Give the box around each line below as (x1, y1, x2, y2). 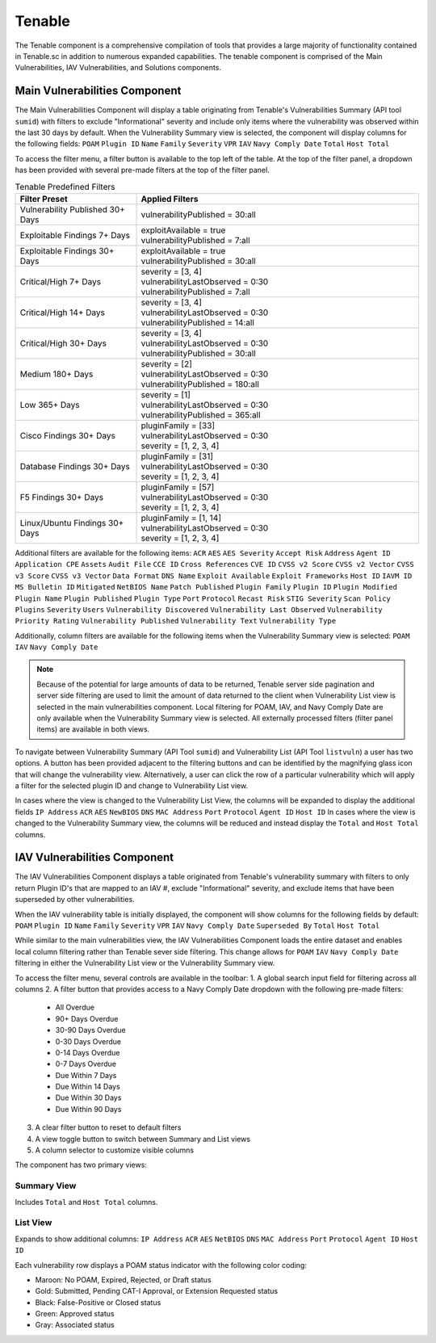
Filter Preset (19, 193, 68, 204)
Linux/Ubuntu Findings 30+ (19, 517, 124, 528)
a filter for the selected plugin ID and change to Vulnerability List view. (15, 780, 249, 791)
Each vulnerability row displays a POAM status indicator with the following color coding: (15, 1260, 307, 1270)
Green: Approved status (35, 1309, 115, 1319)
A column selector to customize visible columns (35, 1145, 194, 1155)
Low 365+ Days (19, 399, 80, 410)
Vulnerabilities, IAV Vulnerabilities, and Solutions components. (15, 63, 222, 73)
